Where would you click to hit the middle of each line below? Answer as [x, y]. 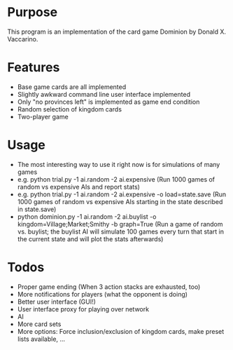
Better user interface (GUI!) [57, 302]
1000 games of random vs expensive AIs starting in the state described [120, 201]
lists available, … [41, 339]
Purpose [33, 12]
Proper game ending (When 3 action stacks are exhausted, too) [109, 287]
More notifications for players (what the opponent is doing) [102, 294]
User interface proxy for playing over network [83, 309]
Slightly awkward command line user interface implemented [104, 94]
